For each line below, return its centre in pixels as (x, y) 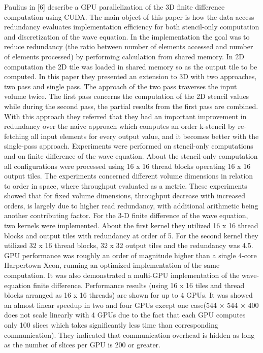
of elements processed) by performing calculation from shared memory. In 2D (124, 56)
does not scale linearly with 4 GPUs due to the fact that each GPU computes (125, 315)
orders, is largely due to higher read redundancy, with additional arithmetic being (131, 205)
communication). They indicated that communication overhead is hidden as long (129, 334)
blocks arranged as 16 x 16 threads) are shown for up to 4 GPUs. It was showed (128, 295)
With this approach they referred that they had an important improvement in (125, 116)
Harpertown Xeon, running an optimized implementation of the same (112, 265)
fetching (17, 136)
